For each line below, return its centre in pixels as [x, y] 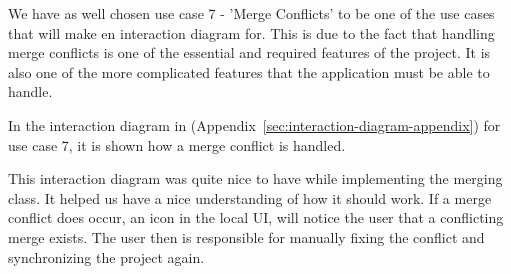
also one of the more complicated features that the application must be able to [249, 71]
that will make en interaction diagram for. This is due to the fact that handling [251, 32]
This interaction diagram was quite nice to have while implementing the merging [255, 178]
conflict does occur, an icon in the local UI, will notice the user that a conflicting [256, 217]
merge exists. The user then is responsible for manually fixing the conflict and [246, 236]
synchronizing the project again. [106, 256]
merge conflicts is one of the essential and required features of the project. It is [249, 52]
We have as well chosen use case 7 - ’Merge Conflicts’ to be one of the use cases [251, 13]
